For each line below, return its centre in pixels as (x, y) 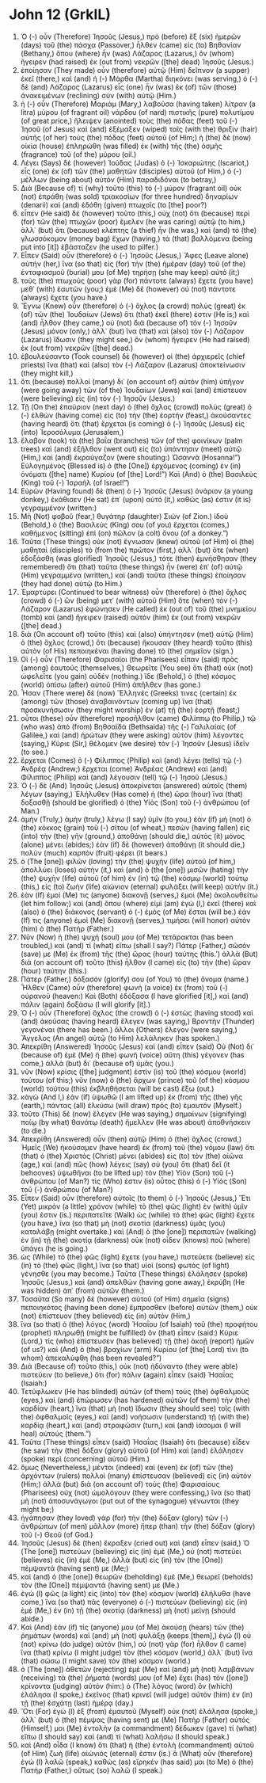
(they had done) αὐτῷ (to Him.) (71, 583)
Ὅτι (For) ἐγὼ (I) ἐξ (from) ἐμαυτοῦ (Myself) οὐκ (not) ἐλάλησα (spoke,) (139, 1711)
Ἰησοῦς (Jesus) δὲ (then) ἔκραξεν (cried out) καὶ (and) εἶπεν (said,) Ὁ (135, 1543)
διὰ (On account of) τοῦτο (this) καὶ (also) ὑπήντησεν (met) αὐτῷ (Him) (137, 634)
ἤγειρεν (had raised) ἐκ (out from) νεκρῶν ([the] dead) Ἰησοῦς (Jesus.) (137, 62)
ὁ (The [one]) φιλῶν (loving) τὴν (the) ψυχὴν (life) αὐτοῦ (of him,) (128, 861)
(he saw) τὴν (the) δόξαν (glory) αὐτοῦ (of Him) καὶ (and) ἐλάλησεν (132, 1450)
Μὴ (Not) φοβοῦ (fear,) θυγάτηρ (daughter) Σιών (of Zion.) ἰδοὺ (124, 516)
